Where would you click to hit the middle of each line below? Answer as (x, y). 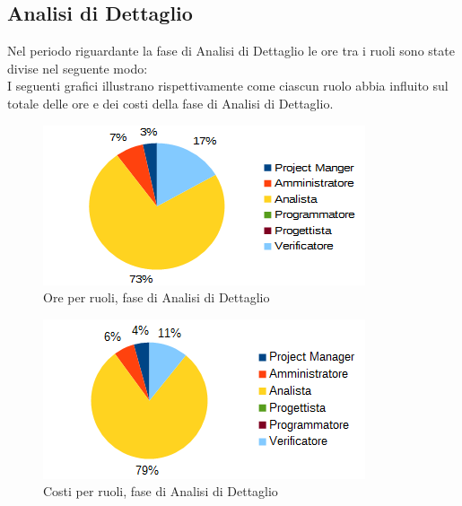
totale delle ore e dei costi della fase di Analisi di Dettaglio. (170, 103)
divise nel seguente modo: (78, 68)
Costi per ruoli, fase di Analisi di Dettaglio (161, 491)
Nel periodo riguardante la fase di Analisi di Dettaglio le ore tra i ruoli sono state (231, 51)
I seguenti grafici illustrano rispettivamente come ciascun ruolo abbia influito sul (228, 86)
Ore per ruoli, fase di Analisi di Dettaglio (157, 297)
